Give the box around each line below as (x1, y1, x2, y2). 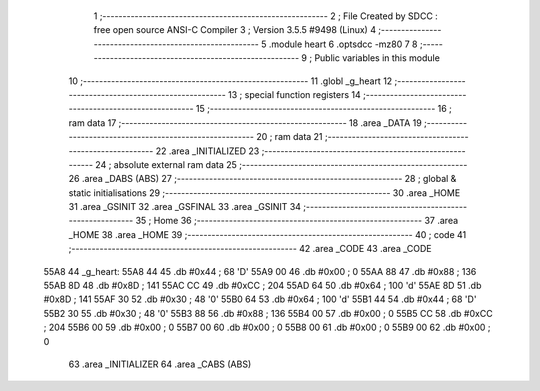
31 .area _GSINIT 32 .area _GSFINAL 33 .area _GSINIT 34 (68, 201, 302, 213)
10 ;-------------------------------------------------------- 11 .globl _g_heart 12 (68, 75, 393, 87)
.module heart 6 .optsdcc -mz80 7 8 (268, 38, 419, 50)
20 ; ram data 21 (256, 131, 324, 143)
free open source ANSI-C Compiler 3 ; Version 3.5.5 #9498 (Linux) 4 (93, 24, 377, 36)
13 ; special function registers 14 (228, 88, 362, 100)
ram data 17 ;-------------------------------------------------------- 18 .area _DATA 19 (68, 116, 422, 129)
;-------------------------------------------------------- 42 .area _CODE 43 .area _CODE (68, 243, 432, 255)
